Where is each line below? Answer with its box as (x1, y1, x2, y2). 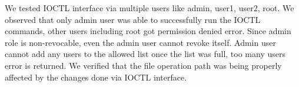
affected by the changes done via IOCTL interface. (5, 71, 187, 83)
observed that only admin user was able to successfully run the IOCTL (5, 13, 261, 25)
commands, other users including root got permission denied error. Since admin (5, 25, 291, 37)
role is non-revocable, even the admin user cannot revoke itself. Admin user (5, 36, 276, 48)
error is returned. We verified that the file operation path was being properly (5, 59, 282, 71)
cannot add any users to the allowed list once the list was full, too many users (5, 48, 285, 60)
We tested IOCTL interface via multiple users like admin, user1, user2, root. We (5, 2, 294, 14)
